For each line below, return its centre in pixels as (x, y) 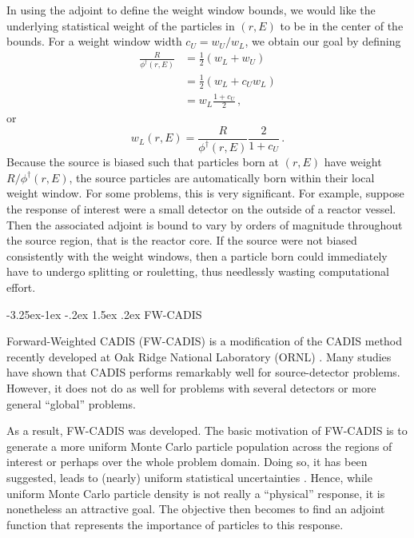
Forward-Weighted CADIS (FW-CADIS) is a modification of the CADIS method (205, 341)
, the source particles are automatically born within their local (222, 177)
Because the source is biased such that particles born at (143, 162)
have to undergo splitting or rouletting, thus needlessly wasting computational (198, 271)
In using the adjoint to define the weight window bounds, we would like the (191, 10)
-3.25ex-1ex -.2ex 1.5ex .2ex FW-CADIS (104, 314)
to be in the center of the (342, 25)
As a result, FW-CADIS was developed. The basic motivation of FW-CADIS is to (207, 430)
